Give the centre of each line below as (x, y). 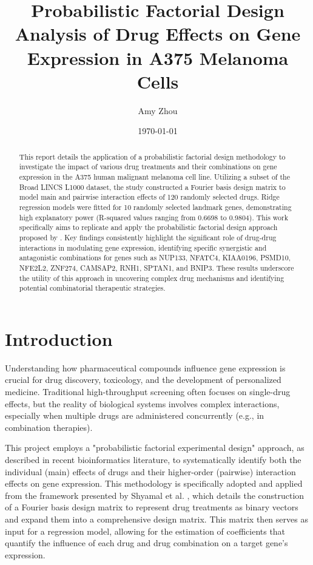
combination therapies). (49, 427)
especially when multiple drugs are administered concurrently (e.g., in (135, 415)
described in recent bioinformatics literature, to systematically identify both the (153, 459)
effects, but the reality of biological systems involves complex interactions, (142, 403)
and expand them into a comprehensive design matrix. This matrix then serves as (156, 519)
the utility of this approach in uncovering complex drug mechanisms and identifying (152, 278)
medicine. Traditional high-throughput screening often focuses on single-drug (148, 391)
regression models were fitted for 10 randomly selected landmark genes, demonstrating (155, 207)
